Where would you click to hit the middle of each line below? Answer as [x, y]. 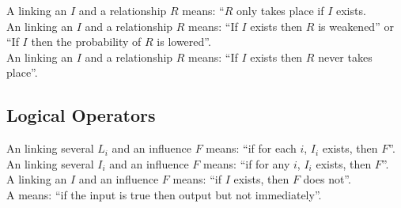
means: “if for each [251, 148]
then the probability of [86, 42]
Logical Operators [81, 115]
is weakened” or [356, 26]
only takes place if [280, 10]
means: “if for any [246, 163]
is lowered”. [184, 42]
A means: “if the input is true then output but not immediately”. [164, 194]
